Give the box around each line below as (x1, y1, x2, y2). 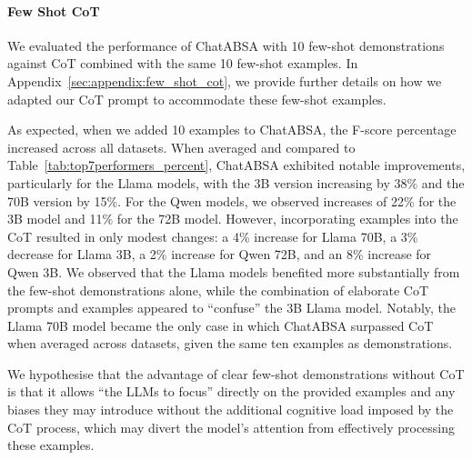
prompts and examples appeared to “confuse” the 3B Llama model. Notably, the (7, 298, 457, 317)
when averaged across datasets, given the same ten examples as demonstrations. (7, 334, 453, 353)
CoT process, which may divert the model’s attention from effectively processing (7, 417, 456, 436)
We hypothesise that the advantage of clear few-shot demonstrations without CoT (7, 364, 465, 383)
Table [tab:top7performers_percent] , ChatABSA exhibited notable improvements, (7, 155, 466, 175)
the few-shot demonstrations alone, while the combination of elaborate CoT (7, 280, 429, 299)
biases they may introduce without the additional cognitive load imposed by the (7, 400, 454, 419)
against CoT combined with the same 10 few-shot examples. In (7, 54, 358, 73)
